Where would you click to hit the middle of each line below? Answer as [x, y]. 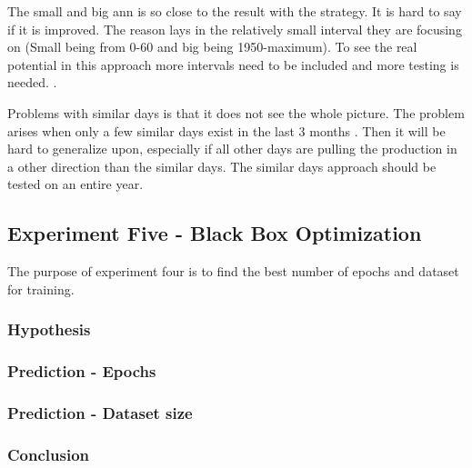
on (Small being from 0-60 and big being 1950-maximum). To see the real [212, 47]
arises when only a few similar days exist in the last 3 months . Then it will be [226, 130]
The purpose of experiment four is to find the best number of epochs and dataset [233, 271]
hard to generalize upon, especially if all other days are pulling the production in [232, 149]
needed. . [32, 82]
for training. [41, 289]
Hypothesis [49, 329]
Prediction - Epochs [82, 371]
